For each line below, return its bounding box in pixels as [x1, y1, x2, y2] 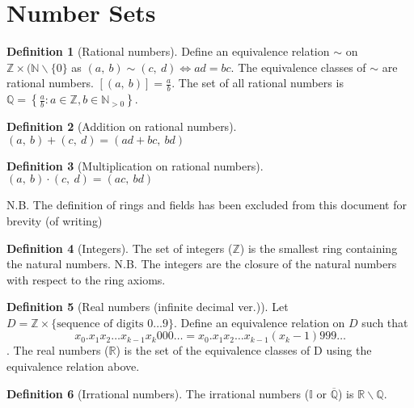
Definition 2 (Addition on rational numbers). [6, 118, 237, 135]
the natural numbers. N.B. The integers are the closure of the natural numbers [6, 255, 397, 272]
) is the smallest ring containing [239, 239, 398, 256]
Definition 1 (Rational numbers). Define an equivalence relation [6, 43, 330, 60]
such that [361, 313, 408, 330]
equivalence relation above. [6, 358, 140, 375]
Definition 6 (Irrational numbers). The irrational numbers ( [6, 385, 310, 402]
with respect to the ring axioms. [6, 271, 166, 288]
